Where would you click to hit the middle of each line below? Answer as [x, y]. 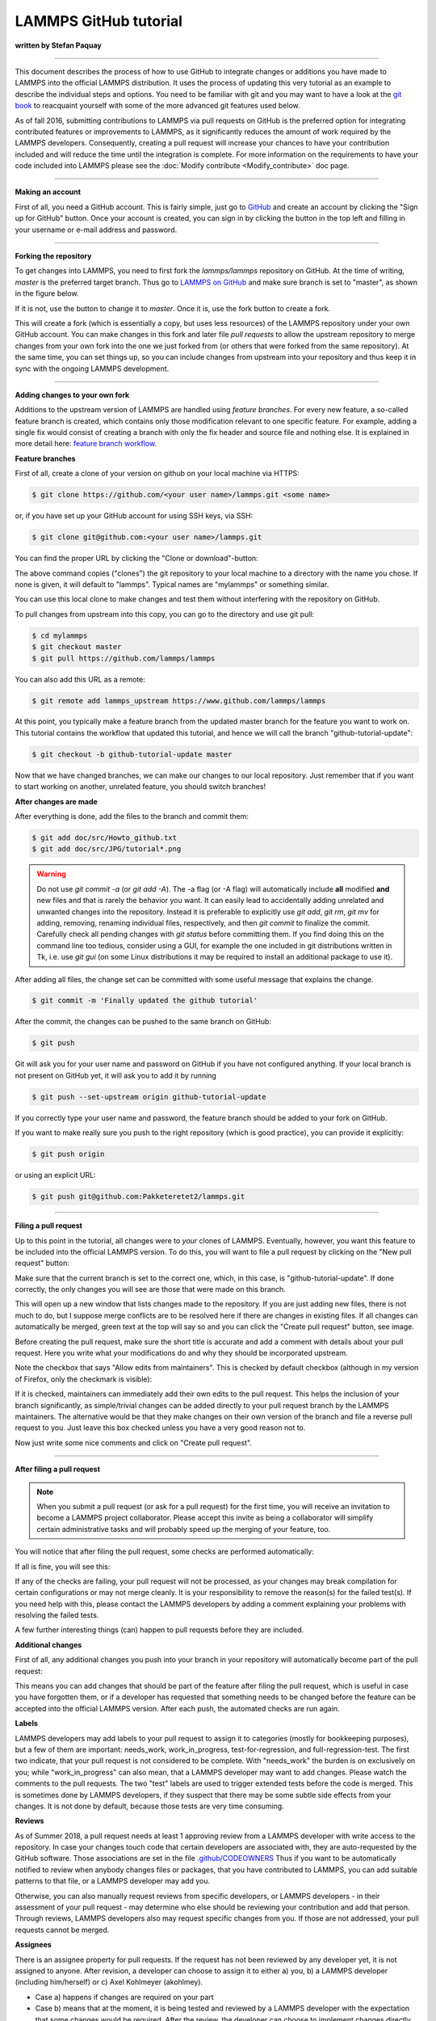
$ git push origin [68, 1154]
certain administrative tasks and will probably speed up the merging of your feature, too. [184, 1529]
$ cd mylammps [60, 635]
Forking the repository [53, 256]
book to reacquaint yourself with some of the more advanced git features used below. [157, 106]
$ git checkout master [77, 647]
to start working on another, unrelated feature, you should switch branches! [140, 787]
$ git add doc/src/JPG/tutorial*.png [107, 849]
